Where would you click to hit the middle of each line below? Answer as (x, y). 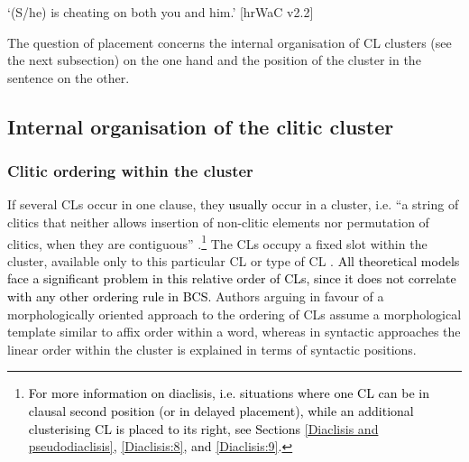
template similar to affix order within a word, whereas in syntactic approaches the (234, 332)
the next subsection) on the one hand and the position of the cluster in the (214, 60)
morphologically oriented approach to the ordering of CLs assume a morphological (234, 314)
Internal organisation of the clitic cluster (201, 126)
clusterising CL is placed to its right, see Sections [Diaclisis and (203, 428)
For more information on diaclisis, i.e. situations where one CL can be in (229, 393)
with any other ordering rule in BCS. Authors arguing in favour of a (196, 296)
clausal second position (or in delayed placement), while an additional (221, 410)
